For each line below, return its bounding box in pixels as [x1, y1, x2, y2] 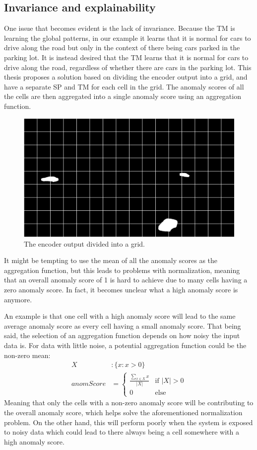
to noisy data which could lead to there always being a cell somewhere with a [4, 427, 239, 437]
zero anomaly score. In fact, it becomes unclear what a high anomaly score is [4, 284, 238, 295]
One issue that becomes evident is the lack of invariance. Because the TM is [4, 23, 235, 33]
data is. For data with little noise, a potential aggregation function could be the [4, 340, 247, 350]
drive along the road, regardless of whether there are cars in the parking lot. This [4, 62, 252, 72]
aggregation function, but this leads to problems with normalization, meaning [4, 265, 240, 275]
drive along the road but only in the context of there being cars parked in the [4, 42, 240, 53]
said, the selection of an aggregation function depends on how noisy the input [4, 330, 240, 341]
